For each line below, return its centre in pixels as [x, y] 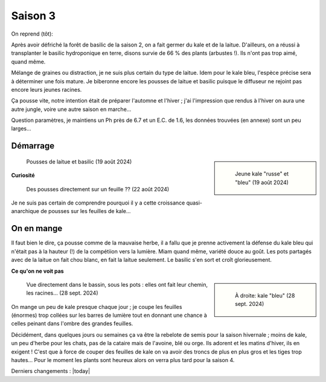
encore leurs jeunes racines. [46, 89]
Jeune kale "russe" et [262, 174]
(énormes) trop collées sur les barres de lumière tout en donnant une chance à [109, 315]
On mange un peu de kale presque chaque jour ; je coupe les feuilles [97, 307]
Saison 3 [34, 16]
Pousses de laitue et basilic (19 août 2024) [79, 161]
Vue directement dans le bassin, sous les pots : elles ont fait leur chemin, [117, 284]
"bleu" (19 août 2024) [262, 182]
